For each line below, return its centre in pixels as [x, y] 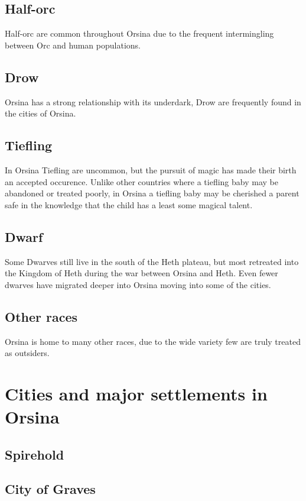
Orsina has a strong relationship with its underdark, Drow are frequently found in [153, 101]
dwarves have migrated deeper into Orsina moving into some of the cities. [138, 284]
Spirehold [35, 454]
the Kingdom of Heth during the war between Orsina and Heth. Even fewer [141, 273]
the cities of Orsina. [40, 113]
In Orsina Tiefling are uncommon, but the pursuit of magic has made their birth [151, 169]
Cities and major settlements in [136, 393]
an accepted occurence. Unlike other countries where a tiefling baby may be [141, 181]
